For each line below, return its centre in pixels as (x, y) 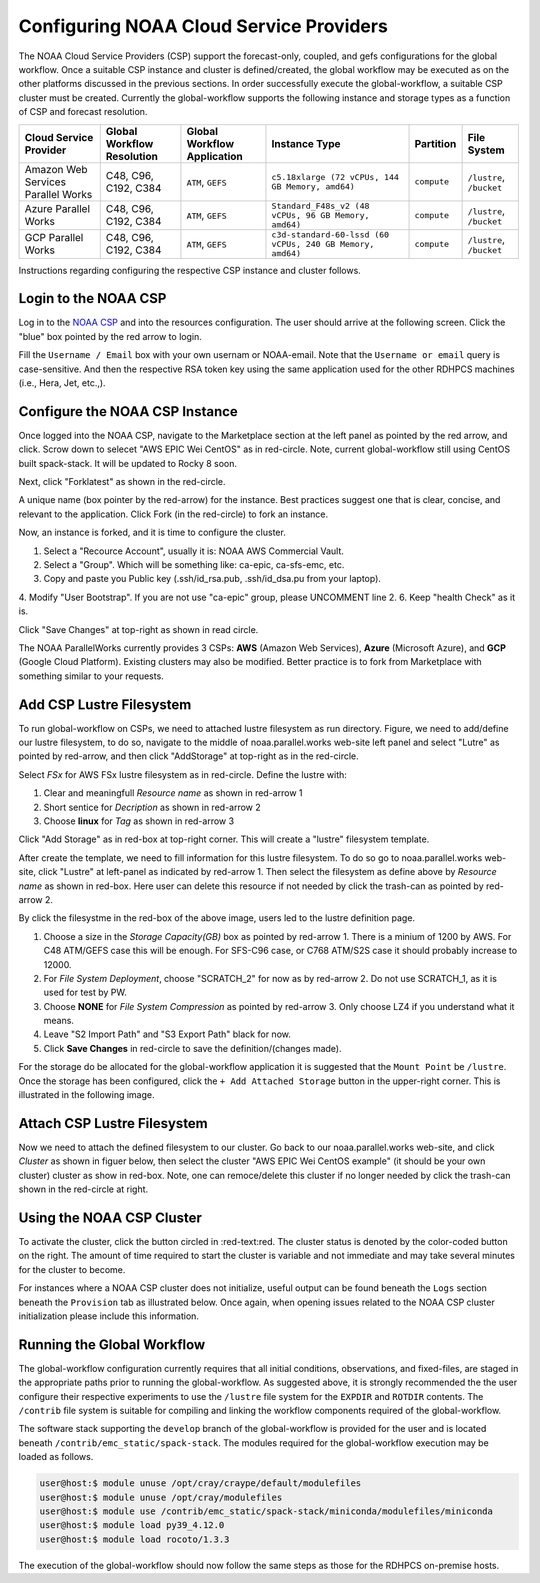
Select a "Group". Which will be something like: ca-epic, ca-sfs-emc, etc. (194, 564)
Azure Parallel (57, 208)
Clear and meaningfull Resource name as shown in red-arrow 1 (173, 793)
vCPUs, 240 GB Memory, (323, 243)
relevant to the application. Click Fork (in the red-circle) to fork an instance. (173, 514)
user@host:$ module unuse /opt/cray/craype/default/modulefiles (200, 1483)
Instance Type (306, 143)
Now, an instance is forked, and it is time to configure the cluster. (152, 532)
